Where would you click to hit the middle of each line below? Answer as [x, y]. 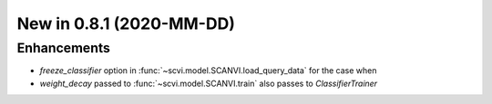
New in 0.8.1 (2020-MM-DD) [126, 24]
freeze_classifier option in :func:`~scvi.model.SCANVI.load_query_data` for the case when [208, 71]
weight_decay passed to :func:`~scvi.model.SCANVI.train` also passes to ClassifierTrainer [209, 83]
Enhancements [64, 48]
